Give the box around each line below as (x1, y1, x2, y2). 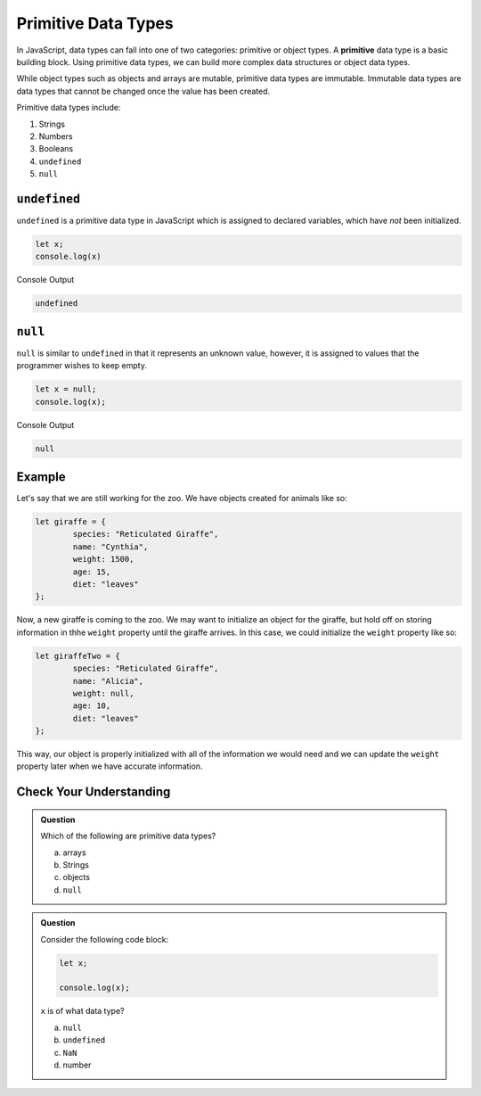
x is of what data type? (40, 1006, 125, 1017)
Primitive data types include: (16, 103, 121, 113)
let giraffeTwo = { (35, 651, 120, 661)
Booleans (38, 144, 74, 154)
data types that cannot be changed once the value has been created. (16, 86, 271, 96)
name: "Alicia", (72, 676, 144, 686)
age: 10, (72, 701, 111, 711)
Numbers (38, 130, 73, 142)
